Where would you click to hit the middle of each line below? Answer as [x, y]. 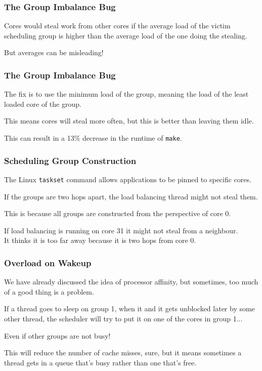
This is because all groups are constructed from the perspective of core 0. [118, 213]
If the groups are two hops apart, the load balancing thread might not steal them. [131, 196]
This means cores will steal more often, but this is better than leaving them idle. [129, 121]
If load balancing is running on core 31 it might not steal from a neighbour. [121, 230]
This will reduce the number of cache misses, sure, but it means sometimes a [123, 353]
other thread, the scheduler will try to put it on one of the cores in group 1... [123, 318]
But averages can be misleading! [54, 52]
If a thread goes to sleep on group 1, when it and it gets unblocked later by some [129, 308]
